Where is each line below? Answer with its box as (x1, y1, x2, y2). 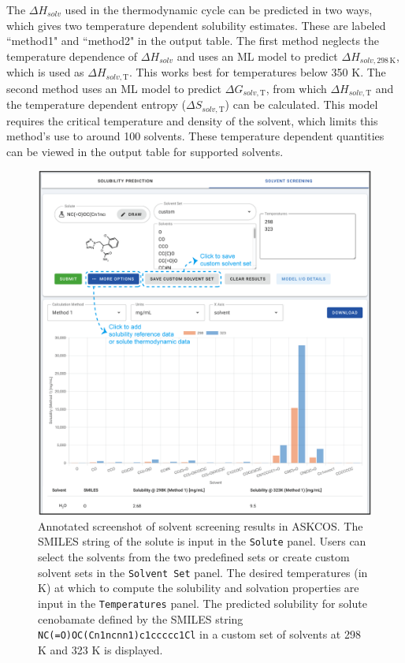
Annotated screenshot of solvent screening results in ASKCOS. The (38, 517, 363, 534)
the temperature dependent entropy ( (6, 96, 187, 113)
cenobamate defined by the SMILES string (38, 610, 243, 627)
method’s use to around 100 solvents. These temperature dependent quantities (6, 128, 385, 144)
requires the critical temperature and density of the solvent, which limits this (6, 112, 378, 129)
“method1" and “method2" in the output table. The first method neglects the (6, 32, 380, 49)
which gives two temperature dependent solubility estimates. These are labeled (6, 17, 386, 33)
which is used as (6, 64, 84, 80)
